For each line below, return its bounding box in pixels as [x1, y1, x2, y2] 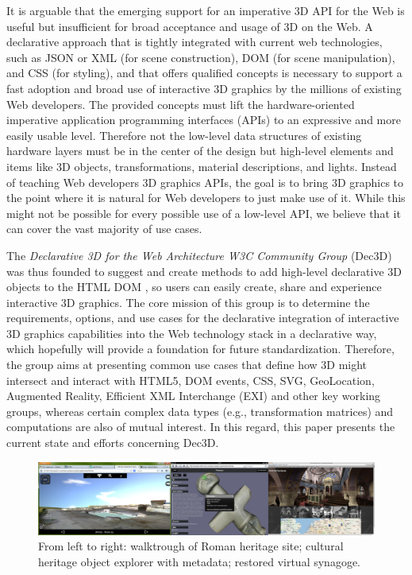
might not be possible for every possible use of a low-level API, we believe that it [6, 204, 401, 221]
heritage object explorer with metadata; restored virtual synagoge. [38, 553, 361, 569]
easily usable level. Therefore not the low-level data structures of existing [6, 126, 362, 143]
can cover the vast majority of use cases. [6, 220, 202, 237]
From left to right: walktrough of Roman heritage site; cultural [38, 538, 344, 554]
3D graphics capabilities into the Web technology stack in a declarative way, [6, 324, 377, 341]
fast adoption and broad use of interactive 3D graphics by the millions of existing [6, 80, 402, 96]
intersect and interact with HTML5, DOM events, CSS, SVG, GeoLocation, [6, 371, 375, 388]
